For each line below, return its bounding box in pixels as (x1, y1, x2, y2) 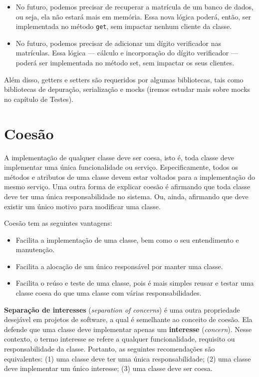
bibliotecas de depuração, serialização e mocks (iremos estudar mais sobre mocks (4, 84, 251, 94)
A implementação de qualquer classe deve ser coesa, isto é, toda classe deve (4, 152, 234, 162)
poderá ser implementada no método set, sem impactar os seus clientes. (15, 57, 235, 68)
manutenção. (15, 244, 55, 255)
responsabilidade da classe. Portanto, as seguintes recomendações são (4, 344, 215, 354)
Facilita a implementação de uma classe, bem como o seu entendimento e (15, 234, 239, 245)
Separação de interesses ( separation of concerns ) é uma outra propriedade (4, 304, 240, 315)
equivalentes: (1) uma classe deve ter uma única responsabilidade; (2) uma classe (4, 353, 251, 364)
